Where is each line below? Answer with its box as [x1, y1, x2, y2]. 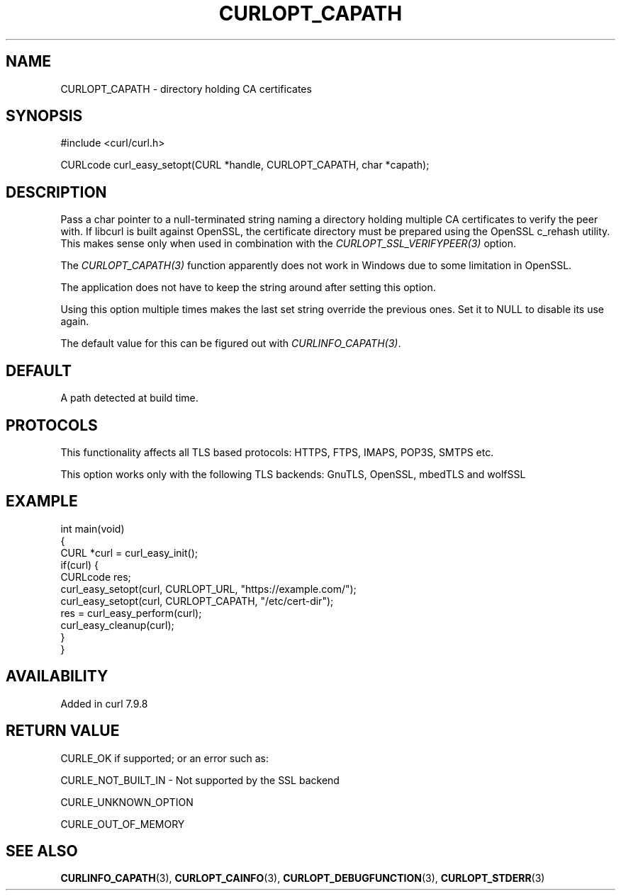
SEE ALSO [6, 841, 78, 860]
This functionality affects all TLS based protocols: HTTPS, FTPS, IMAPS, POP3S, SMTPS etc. [60, 446, 494, 458]
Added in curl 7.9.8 [60, 697, 148, 710]
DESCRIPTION [6, 183, 107, 201]
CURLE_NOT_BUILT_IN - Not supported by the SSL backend [60, 773, 340, 786]
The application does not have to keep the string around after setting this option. [60, 281, 436, 294]
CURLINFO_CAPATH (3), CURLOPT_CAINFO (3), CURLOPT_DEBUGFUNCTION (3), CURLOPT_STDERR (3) [60, 872, 545, 885]
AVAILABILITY [6, 667, 108, 686]
